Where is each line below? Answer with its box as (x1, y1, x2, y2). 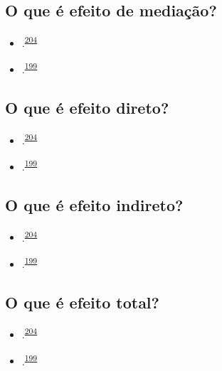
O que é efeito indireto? (5, 193, 184, 215)
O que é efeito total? (5, 291, 159, 313)
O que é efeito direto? (5, 97, 169, 119)
